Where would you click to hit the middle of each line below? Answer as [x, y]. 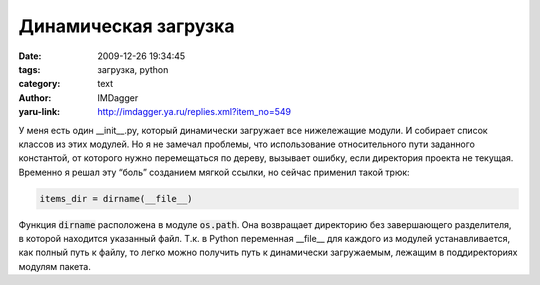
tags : [29, 69]
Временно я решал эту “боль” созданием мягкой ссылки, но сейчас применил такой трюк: [214, 172]
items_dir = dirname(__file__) [116, 198]
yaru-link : [39, 112]
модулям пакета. [55, 266]
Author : [35, 97]
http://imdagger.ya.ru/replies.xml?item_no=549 [194, 112]
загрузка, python [133, 69]
